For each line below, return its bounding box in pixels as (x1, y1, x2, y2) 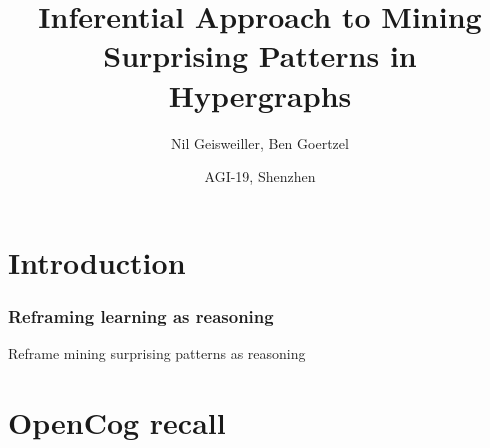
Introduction (8, 241, 186, 282)
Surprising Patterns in (103, 35, 417, 76)
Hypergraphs (168, 74, 352, 115)
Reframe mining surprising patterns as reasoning (8, 343, 306, 364)
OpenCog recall (8, 401, 226, 442)
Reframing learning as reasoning (8, 303, 274, 328)
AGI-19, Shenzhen (204, 166, 316, 187)
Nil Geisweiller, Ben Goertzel (171, 132, 349, 153)
